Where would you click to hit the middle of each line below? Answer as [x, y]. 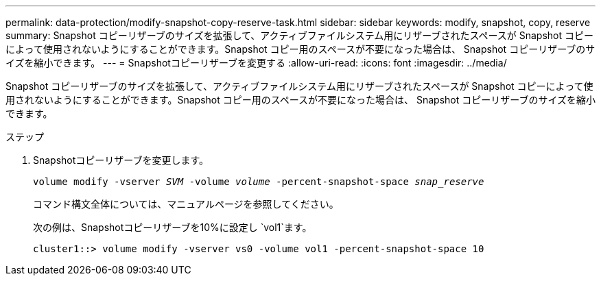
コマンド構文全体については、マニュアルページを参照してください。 [186, 204]
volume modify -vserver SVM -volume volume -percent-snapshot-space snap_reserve [259, 182]
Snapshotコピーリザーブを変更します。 [121, 160]
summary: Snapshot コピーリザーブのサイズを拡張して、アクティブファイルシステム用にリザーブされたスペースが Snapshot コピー [299, 35]
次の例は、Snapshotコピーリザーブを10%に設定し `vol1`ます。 [173, 227]
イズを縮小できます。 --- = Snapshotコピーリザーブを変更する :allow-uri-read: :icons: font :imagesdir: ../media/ [256, 63]
